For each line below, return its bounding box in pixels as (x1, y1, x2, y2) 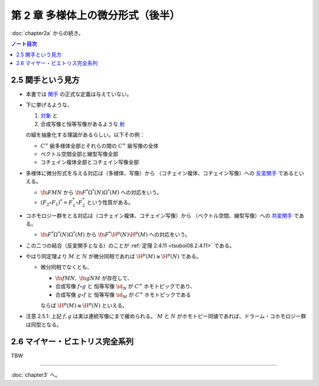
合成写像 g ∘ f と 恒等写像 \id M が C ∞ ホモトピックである (55, 290, 191, 300)
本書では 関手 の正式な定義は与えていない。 (25, 90, 132, 98)
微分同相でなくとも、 (40, 264, 93, 271)
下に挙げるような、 (25, 101, 73, 109)
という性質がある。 (86, 199, 134, 206)
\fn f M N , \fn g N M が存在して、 (55, 274, 133, 281)
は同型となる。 (25, 321, 62, 328)
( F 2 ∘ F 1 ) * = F (40, 198, 73, 207)
